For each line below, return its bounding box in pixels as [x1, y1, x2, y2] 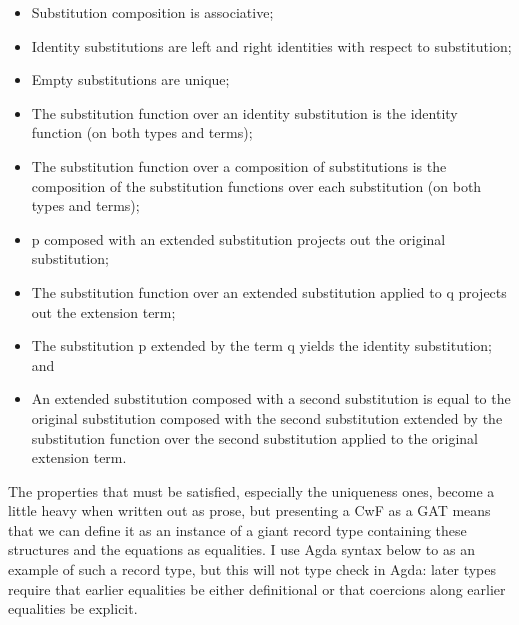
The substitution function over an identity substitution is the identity [31, 102, 458, 123]
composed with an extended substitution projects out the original [44, 228, 446, 249]
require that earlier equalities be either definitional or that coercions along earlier [8, 578, 506, 599]
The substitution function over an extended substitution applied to [31, 281, 442, 302]
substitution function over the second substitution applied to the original [31, 427, 478, 448]
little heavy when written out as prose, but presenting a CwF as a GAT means [8, 500, 491, 521]
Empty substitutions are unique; [31, 69, 230, 90]
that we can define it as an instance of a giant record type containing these [8, 519, 467, 540]
